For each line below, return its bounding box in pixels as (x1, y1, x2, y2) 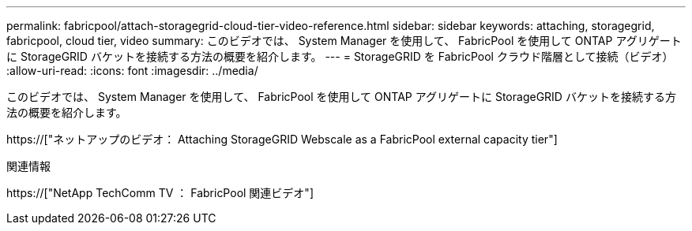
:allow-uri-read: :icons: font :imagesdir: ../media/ (6, 64, 258, 77)
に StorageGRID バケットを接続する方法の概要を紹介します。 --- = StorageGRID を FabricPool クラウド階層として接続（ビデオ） (6, 50, 674, 63)
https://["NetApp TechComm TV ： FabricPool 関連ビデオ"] (6, 186, 314, 199)
